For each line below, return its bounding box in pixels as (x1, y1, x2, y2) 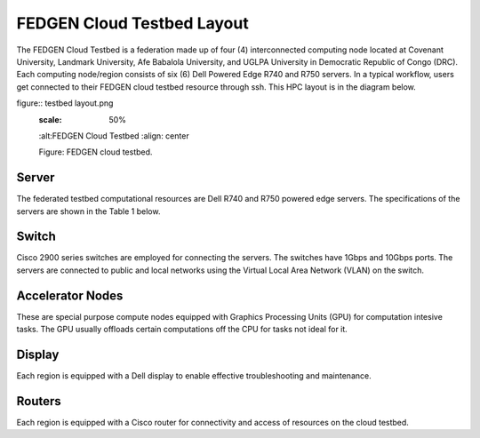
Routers (16, 394, 61, 409)
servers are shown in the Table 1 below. (16, 205, 161, 217)
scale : (38, 114, 62, 124)
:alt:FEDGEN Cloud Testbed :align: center (38, 130, 190, 141)
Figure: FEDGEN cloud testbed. (38, 147, 153, 157)
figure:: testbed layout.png (16, 98, 114, 108)
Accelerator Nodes (16, 288, 124, 303)
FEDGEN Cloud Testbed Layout (16, 13, 249, 33)
